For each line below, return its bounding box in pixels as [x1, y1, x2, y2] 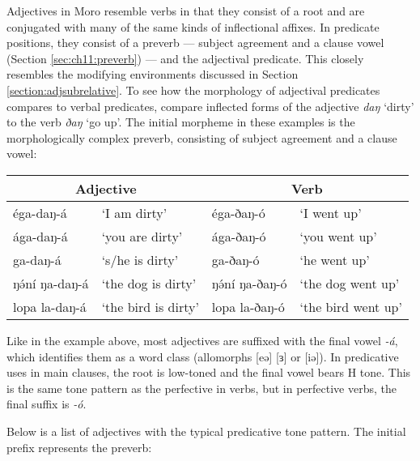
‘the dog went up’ [299, 273, 400, 292]
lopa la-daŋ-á [13, 297, 87, 316]
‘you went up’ [299, 226, 377, 245]
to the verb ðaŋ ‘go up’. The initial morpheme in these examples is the [6, 113, 355, 130]
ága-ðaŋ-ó [211, 226, 266, 245]
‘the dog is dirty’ [101, 273, 197, 292]
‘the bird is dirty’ [101, 297, 199, 316]
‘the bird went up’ [299, 297, 402, 316]
